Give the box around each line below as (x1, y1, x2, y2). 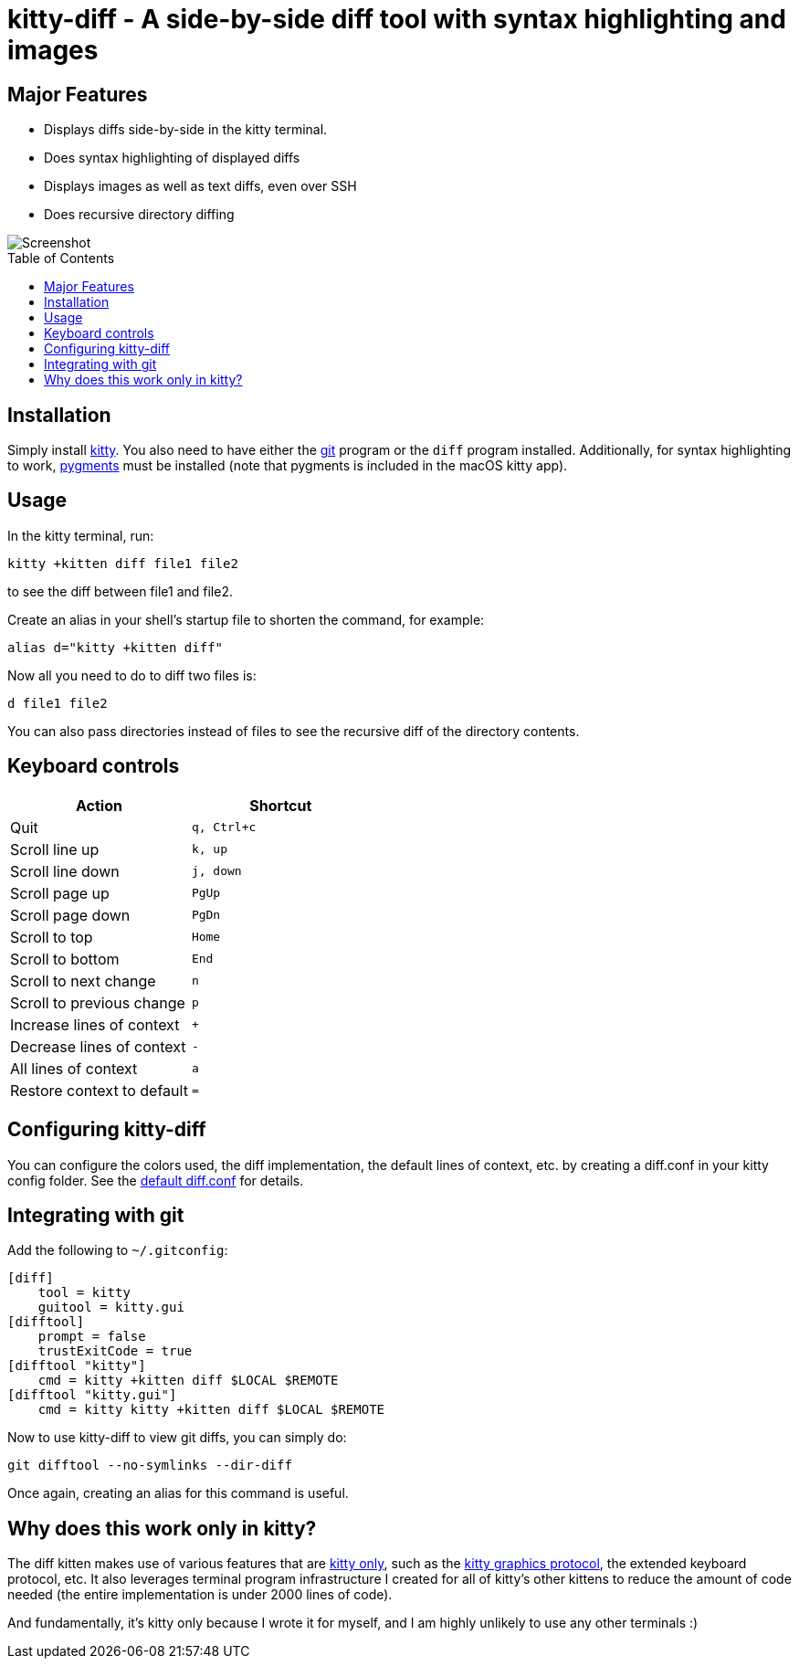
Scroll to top (10, 927, 93, 946)
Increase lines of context (10, 1015, 180, 1034)
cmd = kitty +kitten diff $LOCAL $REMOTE (37, 1373, 339, 1388)
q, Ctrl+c (191, 820, 257, 835)
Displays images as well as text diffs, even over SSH (44, 178, 357, 195)
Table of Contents (7, 250, 115, 267)
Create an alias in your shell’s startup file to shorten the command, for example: (7, 611, 485, 627)
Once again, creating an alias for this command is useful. (7, 1485, 349, 1502)
